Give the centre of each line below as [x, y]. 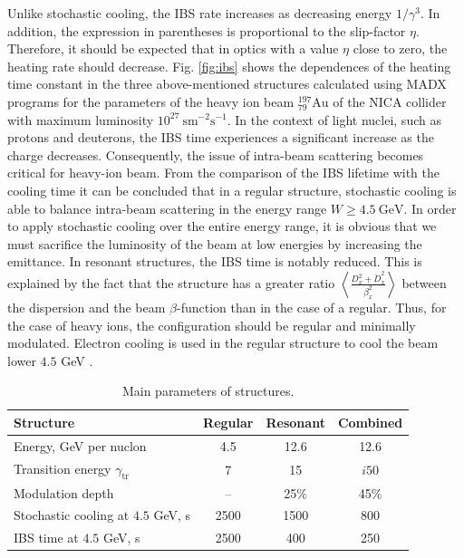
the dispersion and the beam [87, 307]
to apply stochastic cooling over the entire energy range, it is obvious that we [222, 226]
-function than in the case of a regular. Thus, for [312, 307]
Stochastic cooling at [72, 515]
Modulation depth [64, 492]
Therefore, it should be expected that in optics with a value [173, 48]
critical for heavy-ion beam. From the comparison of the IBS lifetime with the [224, 173]
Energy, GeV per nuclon [80, 445]
